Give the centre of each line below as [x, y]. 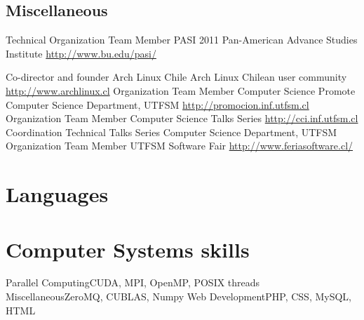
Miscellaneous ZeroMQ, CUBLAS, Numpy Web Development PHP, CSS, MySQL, [178, 296]
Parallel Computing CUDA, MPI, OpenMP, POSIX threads [133, 282]
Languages [57, 194]
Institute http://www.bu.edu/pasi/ [81, 53]
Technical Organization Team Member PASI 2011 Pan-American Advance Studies [182, 40]
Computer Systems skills [128, 249]
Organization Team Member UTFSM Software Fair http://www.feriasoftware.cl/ [180, 146]
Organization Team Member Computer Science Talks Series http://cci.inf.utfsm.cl [182, 118]
